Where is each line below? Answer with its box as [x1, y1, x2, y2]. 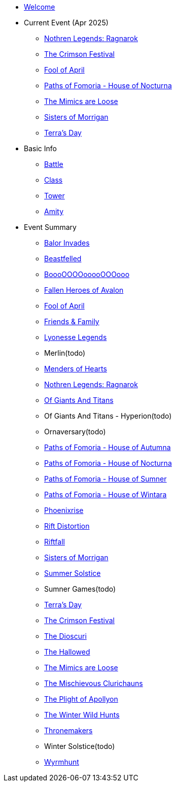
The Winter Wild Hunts [44, 710, 120, 719]
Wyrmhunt [44, 758, 79, 766]
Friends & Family [44, 317, 99, 326]
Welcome [24, 3, 55, 11]
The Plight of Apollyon [44, 695, 118, 703]
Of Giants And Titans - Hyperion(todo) [44, 412, 172, 420]
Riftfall [44, 537, 65, 546]
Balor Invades [44, 238, 90, 247]
